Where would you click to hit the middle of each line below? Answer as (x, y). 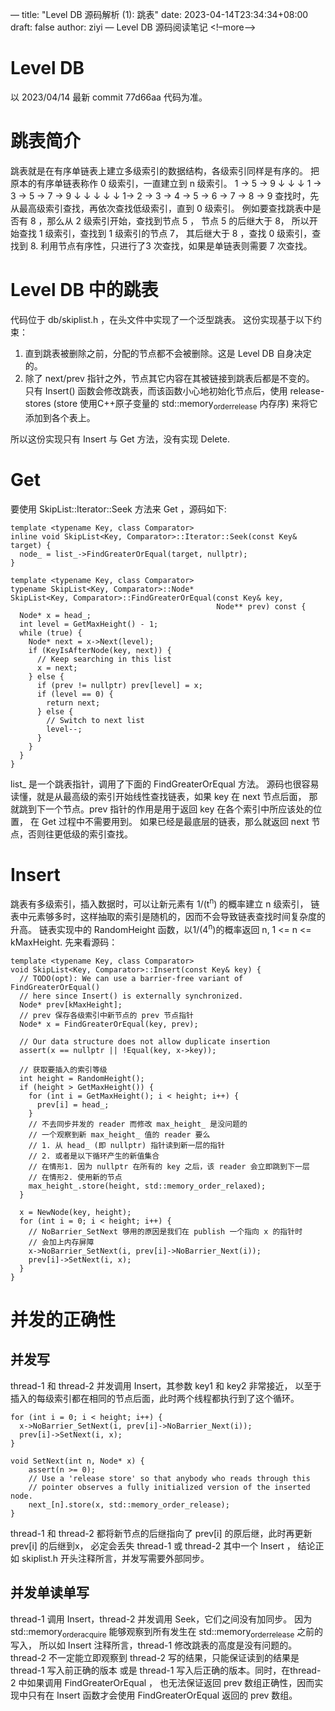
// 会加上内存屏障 (61, 1242)
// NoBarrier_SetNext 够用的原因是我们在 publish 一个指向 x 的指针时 (165, 1231)
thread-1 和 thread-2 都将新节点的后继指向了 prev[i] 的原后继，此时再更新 (161, 1533)
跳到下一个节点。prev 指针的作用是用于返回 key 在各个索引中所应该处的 (166, 809)
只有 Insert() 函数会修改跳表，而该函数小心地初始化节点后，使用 (156, 390)
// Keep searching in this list (104, 659)
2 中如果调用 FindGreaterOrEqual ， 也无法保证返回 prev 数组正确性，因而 (162, 1683)
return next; (73, 703)
